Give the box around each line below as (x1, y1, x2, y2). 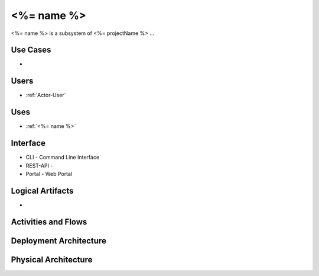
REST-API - (25, 162, 53, 169)
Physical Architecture (11, 255, 93, 265)
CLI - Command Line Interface (25, 154, 100, 161)
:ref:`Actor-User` (25, 92, 66, 99)
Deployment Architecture (11, 236, 106, 246)
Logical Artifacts (11, 185, 74, 195)
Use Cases (11, 45, 51, 55)
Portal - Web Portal (25, 170, 73, 177)
